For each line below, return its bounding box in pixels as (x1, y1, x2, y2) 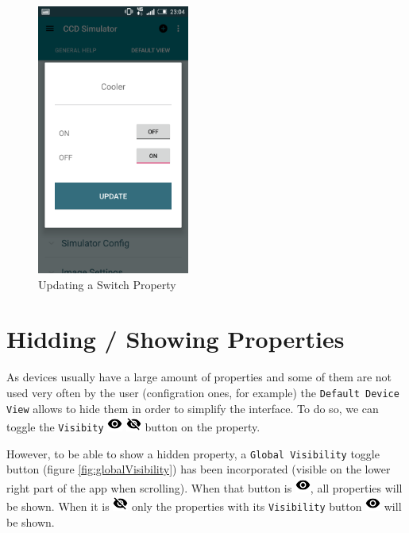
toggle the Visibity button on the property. (6, 419, 260, 435)
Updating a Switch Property (38, 276, 176, 292)
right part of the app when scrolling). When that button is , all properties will (6, 479, 403, 496)
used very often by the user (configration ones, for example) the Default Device (6, 384, 399, 400)
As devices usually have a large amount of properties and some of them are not (6, 369, 392, 385)
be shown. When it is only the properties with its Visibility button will (6, 498, 402, 515)
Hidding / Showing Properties (6, 323, 345, 355)
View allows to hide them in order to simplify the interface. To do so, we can (6, 400, 379, 416)
